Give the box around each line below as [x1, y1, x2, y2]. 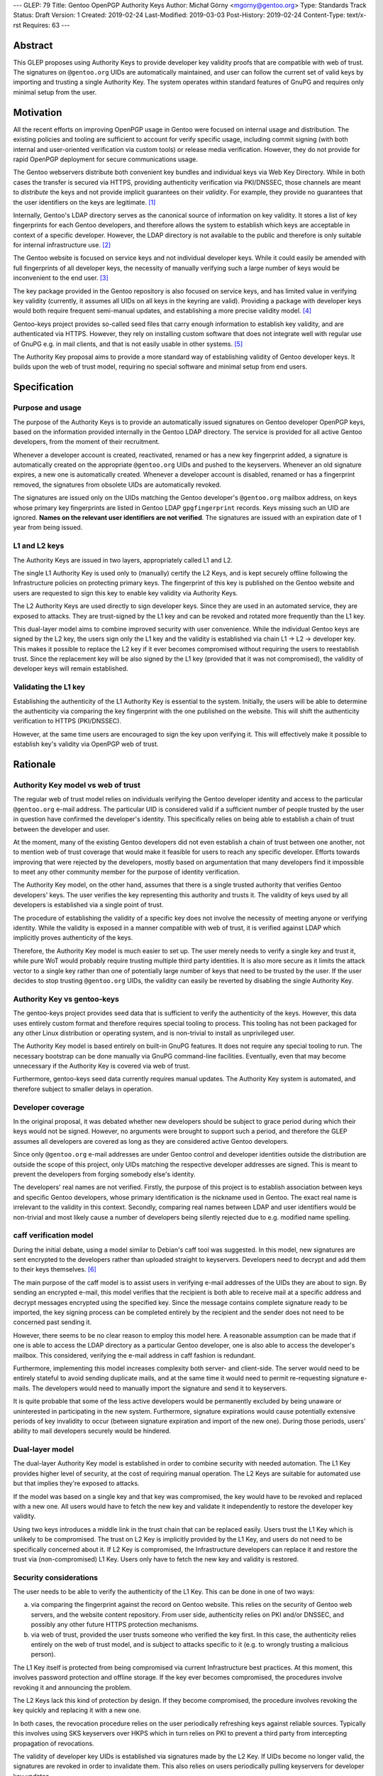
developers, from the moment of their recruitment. [13, 438, 160, 446]
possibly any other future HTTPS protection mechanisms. [30, 1620, 199, 1629]
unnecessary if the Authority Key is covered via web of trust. [13, 1062, 191, 1071]
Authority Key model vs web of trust [13, 780, 141, 790]
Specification [13, 381, 74, 394]
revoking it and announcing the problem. [13, 1683, 132, 1691]
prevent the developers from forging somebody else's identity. [13, 1169, 196, 1179]
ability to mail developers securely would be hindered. [13, 1426, 172, 1435]
